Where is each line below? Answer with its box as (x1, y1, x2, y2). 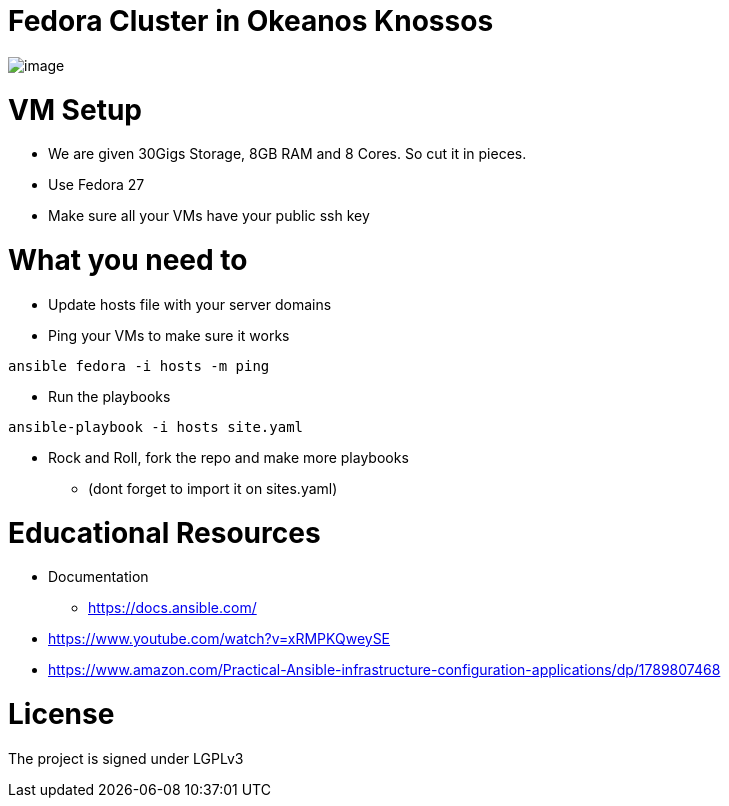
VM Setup (8, 92, 142, 127)
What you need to (8, 243, 248, 277)
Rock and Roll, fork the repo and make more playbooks (48, 448, 409, 466)
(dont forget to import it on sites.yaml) (88, 479, 338, 497)
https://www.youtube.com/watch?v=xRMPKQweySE (48, 630, 391, 648)
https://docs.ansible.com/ (88, 599, 257, 617)
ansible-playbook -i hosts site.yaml (8, 418, 304, 435)
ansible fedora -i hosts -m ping (8, 357, 270, 374)
